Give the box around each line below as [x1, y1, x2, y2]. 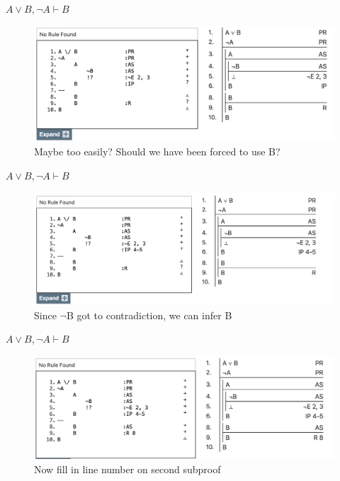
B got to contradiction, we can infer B [66, 307, 232, 322]
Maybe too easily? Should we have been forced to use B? [34, 144, 280, 159]
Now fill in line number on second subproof [34, 461, 221, 476]
